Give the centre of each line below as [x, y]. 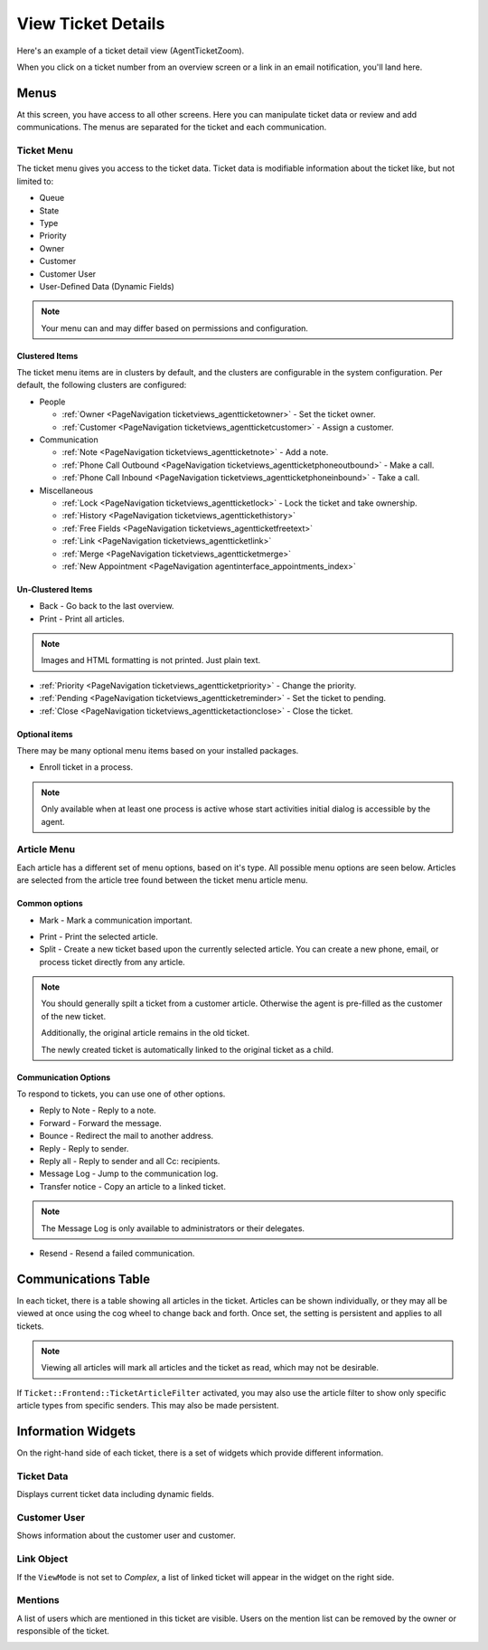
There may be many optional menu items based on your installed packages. [158, 751]
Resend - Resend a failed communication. [117, 1253]
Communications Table [84, 1279]
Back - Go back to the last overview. [107, 606]
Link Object [42, 1559]
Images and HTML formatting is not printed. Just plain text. [151, 660]
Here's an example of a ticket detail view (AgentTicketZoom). [131, 51]
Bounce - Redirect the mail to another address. [127, 1136]
